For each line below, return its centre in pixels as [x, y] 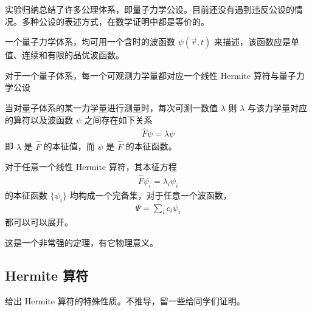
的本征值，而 [69, 146]
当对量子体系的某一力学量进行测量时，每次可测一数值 [111, 107]
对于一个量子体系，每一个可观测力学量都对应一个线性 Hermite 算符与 [142, 75]
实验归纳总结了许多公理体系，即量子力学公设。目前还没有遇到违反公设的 [150, 9]
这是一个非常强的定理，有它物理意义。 [81, 243]
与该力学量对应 [278, 107]
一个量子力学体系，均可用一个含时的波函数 [90, 42]
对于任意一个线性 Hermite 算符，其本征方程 [91, 167]
